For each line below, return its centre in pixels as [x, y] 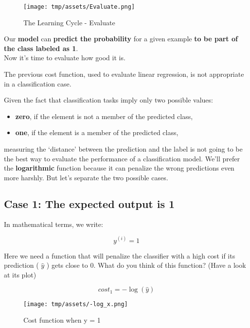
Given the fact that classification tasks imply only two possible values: [108, 100]
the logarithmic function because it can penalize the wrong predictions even [119, 168]
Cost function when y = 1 [62, 320]
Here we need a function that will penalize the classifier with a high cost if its [120, 255]
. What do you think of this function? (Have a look [170, 265]
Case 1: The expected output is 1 [89, 203]
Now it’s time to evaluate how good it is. [65, 58]
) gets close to [67, 265]
